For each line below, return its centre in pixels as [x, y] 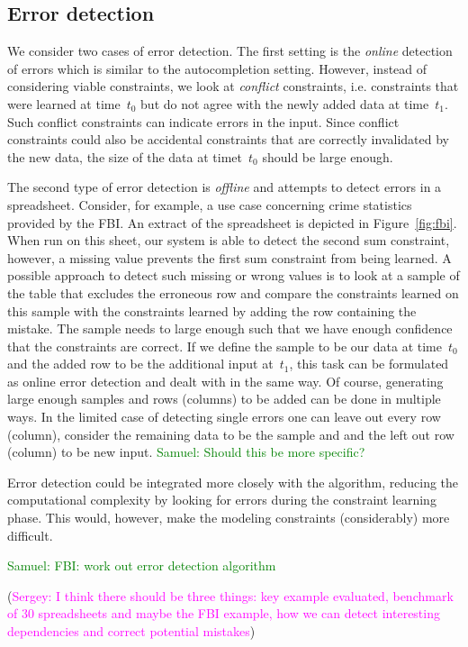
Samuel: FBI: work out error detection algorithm [142, 565]
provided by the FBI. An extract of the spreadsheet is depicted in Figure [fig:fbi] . [232, 222]
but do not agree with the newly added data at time [285, 103]
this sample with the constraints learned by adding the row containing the [212, 310]
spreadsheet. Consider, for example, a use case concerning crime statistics [210, 204]
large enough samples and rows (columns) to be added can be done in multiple [224, 399]
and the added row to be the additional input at [140, 364]
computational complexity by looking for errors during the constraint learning [222, 500]
